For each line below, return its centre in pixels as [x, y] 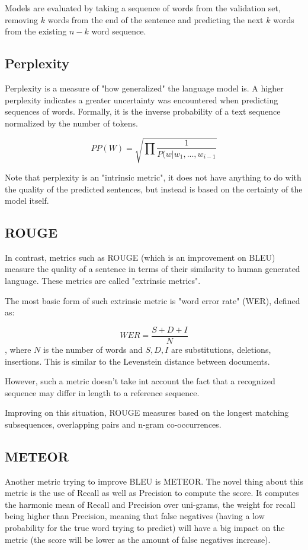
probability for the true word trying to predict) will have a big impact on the [145, 528]
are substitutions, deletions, [221, 349]
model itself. [27, 200]
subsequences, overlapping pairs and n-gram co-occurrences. [113, 424]
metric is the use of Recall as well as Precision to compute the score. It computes [152, 493]
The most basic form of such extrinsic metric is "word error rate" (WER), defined [153, 300]
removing [22, 19]
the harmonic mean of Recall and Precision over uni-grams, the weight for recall [150, 504]
